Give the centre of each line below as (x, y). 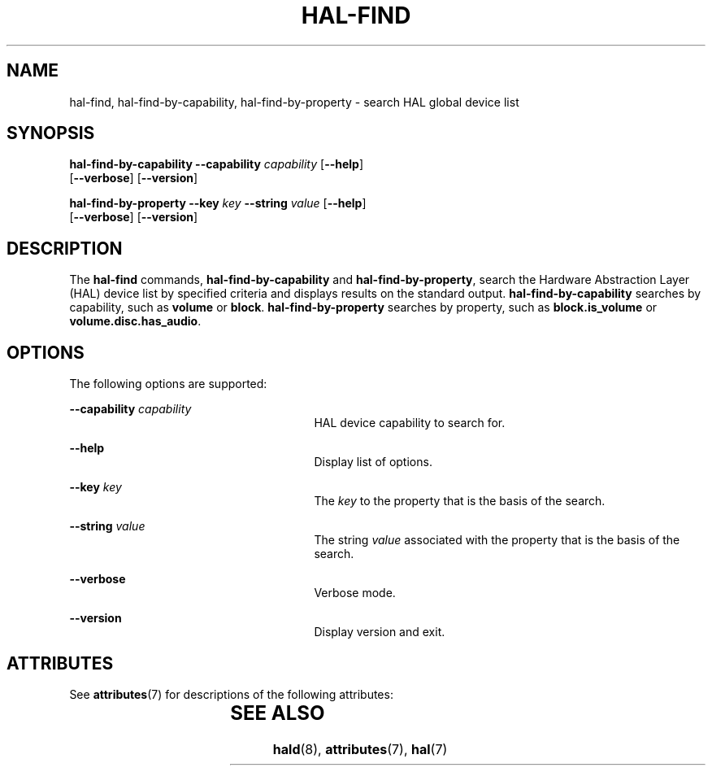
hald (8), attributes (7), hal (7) (360, 749)
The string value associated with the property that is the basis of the (497, 540)
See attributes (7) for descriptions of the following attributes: (231, 694)
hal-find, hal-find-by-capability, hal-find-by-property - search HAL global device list (294, 102)
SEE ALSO (278, 713)
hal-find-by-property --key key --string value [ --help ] (218, 203)
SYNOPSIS (51, 133)
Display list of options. (373, 462)
